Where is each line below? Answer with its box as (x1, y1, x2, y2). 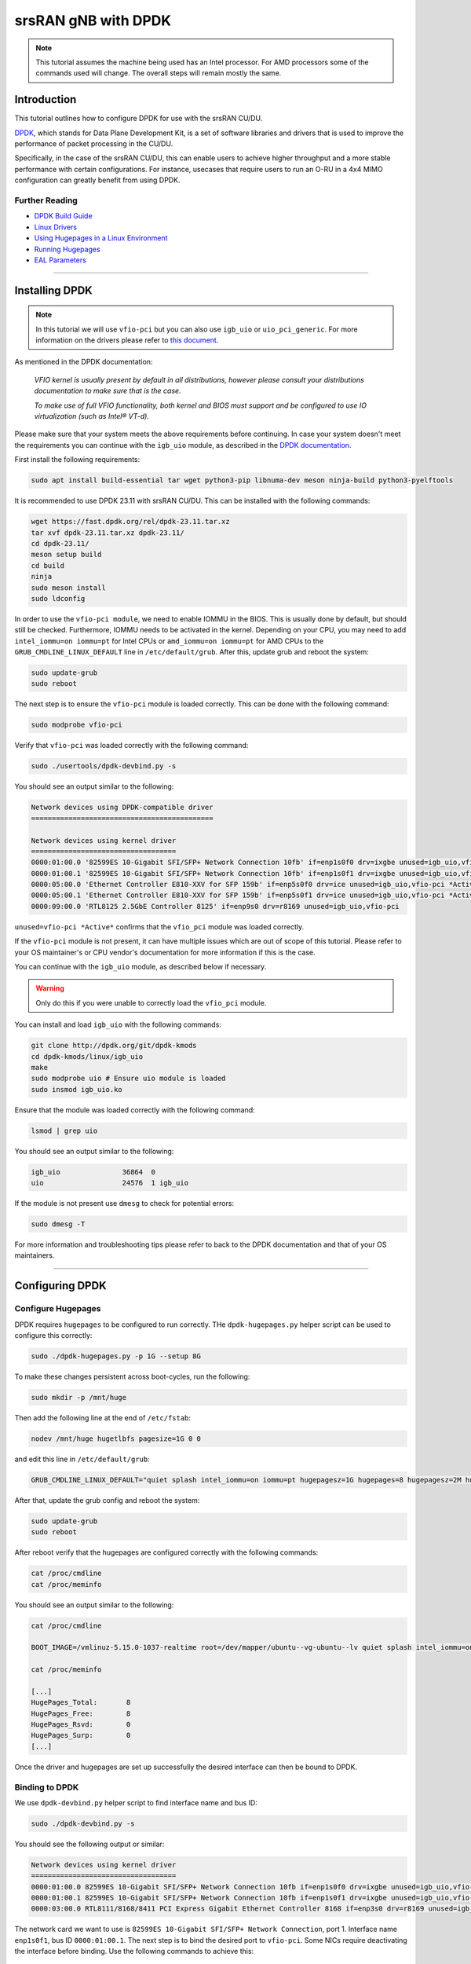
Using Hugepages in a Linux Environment (34, 233, 168, 243)
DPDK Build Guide (34, 211, 93, 221)
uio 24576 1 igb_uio (31, 1178, 188, 1188)
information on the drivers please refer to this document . (35, 335, 219, 345)
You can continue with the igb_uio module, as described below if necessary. (14, 962, 267, 971)
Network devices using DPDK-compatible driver (31, 803, 214, 812)
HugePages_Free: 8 (31, 1709, 131, 1718)
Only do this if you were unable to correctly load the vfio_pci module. (35, 998, 267, 1007)
